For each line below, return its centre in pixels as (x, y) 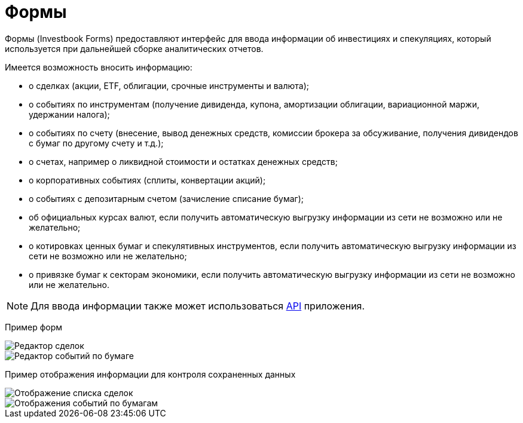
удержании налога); (69, 114)
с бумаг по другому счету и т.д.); (96, 143)
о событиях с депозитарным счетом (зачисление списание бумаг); (166, 198)
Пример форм (34, 327)
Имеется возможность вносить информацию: (99, 67)
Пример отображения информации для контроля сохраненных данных (150, 374)
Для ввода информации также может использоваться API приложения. (198, 306)
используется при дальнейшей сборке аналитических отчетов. (134, 48)
